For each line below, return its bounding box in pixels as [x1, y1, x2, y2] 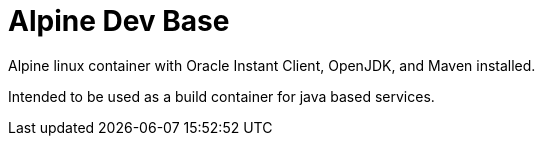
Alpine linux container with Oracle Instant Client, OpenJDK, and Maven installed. [8, 56, 536, 74]
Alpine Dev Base [8, 4, 230, 38]
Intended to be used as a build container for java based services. [8, 87, 435, 105]
